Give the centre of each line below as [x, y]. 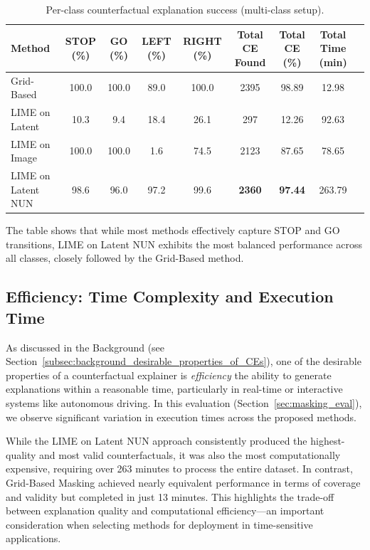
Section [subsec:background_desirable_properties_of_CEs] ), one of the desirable [184, 361]
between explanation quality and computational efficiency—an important [165, 511]
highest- [328, 441]
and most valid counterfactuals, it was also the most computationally [190, 454]
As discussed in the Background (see [85, 347]
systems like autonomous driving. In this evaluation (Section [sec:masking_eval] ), [184, 402]
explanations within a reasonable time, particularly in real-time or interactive [174, 389]
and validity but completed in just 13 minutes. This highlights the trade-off [170, 496]
